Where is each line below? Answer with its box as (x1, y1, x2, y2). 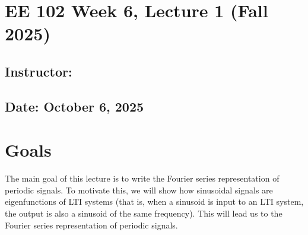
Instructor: (5, 62, 72, 80)
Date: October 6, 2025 (5, 97, 144, 115)
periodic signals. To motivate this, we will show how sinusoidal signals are (5, 183, 273, 196)
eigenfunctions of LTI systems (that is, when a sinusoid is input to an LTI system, (5, 195, 304, 208)
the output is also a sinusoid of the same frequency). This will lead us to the (5, 207, 282, 220)
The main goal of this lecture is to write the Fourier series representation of (5, 172, 280, 185)
